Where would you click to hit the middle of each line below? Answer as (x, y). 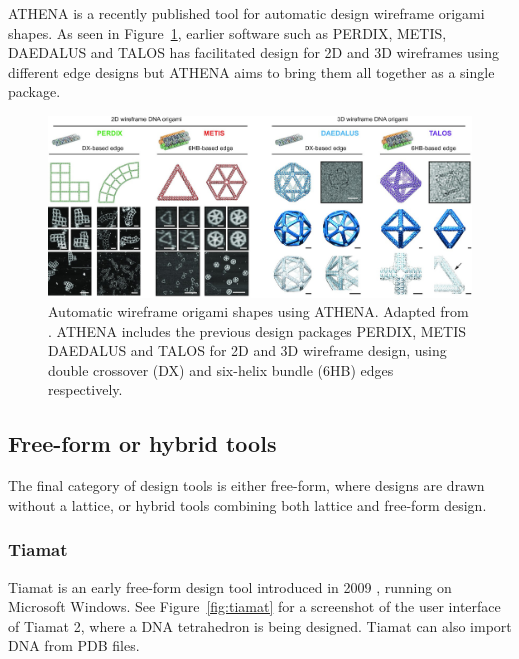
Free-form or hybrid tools (142, 443)
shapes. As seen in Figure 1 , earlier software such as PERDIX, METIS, (227, 32)
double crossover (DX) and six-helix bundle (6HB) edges (221, 369)
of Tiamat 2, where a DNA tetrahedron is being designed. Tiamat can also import (260, 625)
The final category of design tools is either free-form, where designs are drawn (246, 485)
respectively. (85, 389)
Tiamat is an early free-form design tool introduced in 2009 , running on (230, 586)
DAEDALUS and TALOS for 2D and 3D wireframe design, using (247, 350)
